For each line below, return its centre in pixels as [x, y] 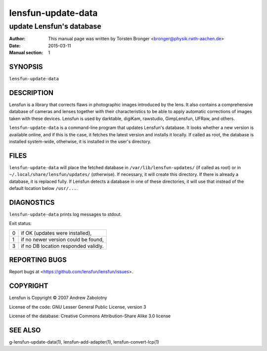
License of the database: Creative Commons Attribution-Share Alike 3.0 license [90, 316]
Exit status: [21, 224]
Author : [17, 39]
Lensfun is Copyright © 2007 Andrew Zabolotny [58, 298]
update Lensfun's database [55, 26]
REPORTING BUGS [38, 260]
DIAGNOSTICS [32, 203]
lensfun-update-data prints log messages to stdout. [66, 214]
